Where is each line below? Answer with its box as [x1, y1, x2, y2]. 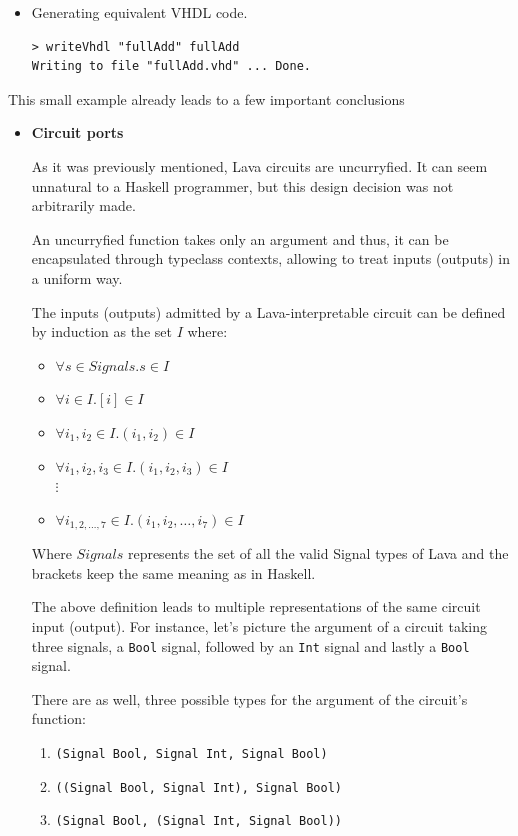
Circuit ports [31, 122, 124, 143]
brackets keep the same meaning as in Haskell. [31, 562, 316, 583]
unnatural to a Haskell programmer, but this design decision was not [31, 175, 454, 196]
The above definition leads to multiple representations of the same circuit [31, 596, 481, 617]
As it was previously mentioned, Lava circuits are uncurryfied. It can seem [31, 155, 488, 176]
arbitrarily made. [31, 195, 136, 216]
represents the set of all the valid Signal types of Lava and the [127, 543, 509, 564]
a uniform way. [31, 267, 123, 288]
